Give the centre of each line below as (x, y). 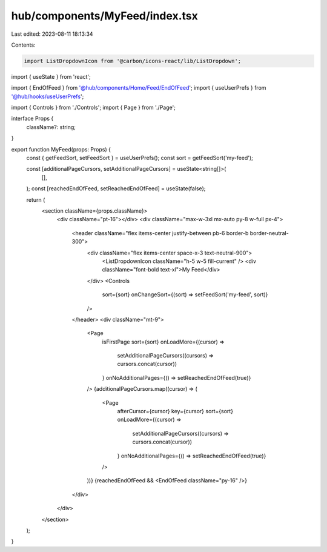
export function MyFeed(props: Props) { (61, 149)
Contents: (23, 45)
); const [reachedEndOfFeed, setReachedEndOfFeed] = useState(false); (116, 188)
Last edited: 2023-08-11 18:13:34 (52, 34)
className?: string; (51, 127)
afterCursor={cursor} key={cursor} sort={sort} (175, 411)
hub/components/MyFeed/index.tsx (104, 16)
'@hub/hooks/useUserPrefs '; (48, 96)
